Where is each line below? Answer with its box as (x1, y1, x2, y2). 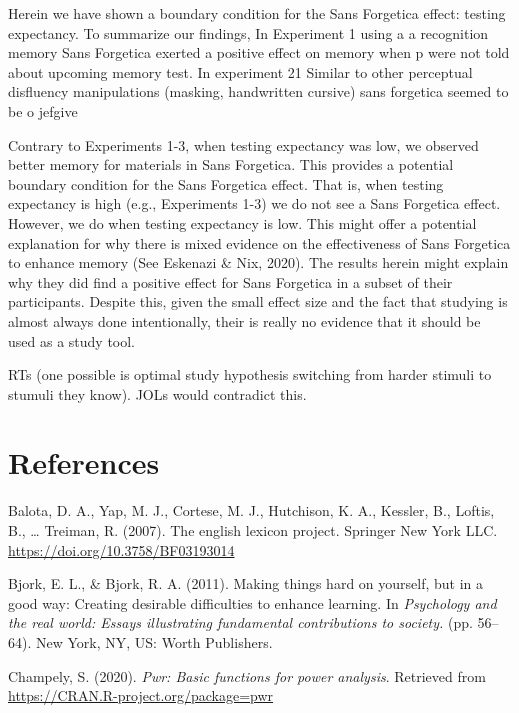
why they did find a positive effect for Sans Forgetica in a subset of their (8, 271, 453, 292)
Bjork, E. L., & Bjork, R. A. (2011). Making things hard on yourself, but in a (8, 573, 484, 594)
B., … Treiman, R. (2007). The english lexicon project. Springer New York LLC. (8, 520, 498, 540)
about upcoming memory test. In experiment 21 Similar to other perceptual (8, 61, 473, 82)
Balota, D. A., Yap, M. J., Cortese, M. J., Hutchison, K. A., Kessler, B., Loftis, (8, 500, 495, 521)
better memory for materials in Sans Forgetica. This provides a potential (8, 154, 454, 175)
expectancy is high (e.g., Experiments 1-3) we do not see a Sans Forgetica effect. (8, 193, 501, 214)
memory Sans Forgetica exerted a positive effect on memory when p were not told (8, 42, 510, 63)
